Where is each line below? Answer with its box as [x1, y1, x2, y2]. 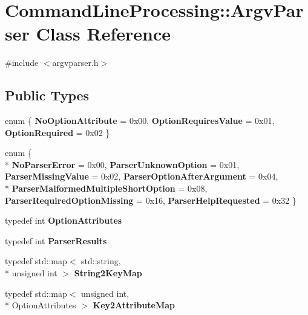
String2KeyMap [74, 267, 142, 279]
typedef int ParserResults [5, 234, 107, 247]
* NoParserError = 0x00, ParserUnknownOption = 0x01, [5, 158, 240, 170]
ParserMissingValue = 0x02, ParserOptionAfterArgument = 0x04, [5, 170, 278, 183]
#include [5, 56, 39, 69]
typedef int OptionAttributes [5, 214, 122, 227]
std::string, [81, 255, 121, 267]
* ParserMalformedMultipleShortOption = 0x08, [5, 182, 208, 195]
